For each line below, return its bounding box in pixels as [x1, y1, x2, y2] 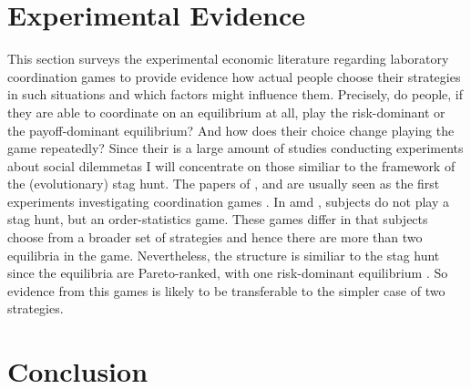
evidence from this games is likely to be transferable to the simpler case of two [7, 281, 445, 300]
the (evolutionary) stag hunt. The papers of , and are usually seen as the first [7, 174, 440, 193]
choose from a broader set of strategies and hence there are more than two [7, 228, 423, 247]
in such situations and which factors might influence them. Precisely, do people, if [7, 85, 464, 104]
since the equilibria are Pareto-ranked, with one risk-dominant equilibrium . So [7, 263, 448, 282]
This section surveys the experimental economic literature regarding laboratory [7, 49, 449, 68]
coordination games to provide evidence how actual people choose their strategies [7, 67, 461, 86]
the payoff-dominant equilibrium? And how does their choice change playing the [7, 120, 455, 139]
